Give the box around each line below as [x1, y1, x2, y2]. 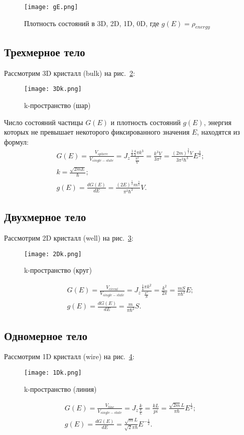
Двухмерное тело [4, 209, 86, 225]
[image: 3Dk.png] [24, 85, 82, 93]
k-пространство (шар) [24, 99, 91, 110]
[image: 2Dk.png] [24, 250, 82, 258]
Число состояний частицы [4, 117, 83, 127]
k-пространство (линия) [24, 383, 97, 394]
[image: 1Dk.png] [24, 369, 82, 376]
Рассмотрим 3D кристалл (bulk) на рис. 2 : [4, 67, 135, 78]
